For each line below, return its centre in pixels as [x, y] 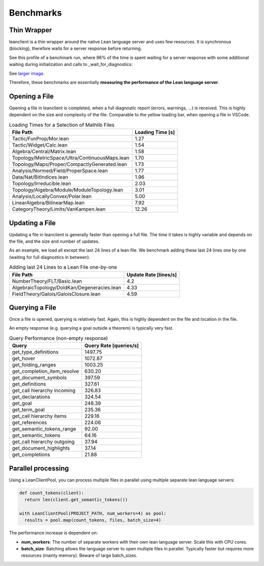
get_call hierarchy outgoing [43, 442]
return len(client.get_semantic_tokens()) [76, 500]
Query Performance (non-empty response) [58, 338]
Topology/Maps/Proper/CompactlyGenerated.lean [69, 165]
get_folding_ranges [34, 365]
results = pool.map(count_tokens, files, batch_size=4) [93, 520]
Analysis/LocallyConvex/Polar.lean [52, 196]
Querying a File [33, 307]
